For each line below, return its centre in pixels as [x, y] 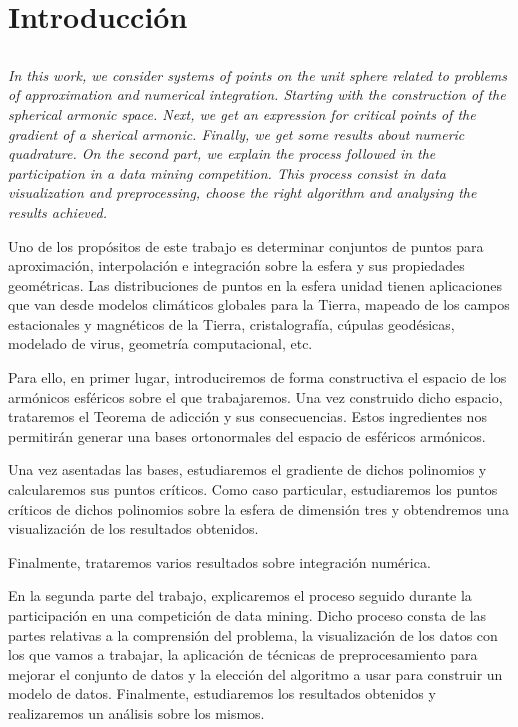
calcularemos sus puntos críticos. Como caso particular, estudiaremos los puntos [253, 489]
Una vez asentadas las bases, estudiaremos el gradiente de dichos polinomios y [247, 469]
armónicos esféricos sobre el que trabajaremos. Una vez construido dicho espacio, [255, 396]
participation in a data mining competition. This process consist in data [227, 172]
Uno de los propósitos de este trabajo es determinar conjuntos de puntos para [246, 245]
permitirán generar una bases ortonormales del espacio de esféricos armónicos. [247, 435]
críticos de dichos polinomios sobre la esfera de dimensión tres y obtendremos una [258, 508]
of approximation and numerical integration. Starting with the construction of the [257, 94]
